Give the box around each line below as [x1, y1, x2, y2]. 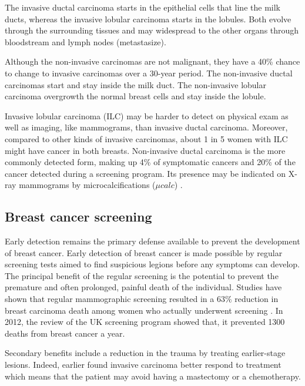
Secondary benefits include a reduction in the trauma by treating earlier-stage [5, 347, 286, 359]
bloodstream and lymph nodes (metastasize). [5, 35, 166, 48]
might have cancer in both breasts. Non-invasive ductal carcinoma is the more [5, 144, 286, 156]
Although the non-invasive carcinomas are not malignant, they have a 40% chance [5, 55, 300, 68]
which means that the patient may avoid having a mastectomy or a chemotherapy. [5, 370, 301, 382]
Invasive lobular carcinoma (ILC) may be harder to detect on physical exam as [5, 109, 289, 122]
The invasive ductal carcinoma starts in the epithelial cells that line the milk [5, 1, 280, 13]
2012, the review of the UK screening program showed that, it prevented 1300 [5, 315, 285, 328]
